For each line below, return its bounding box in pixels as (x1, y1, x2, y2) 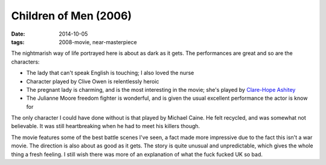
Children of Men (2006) (11, 9, 132, 22)
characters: (11, 58, 40, 65)
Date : (11, 30, 25, 37)
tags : (11, 38, 25, 45)
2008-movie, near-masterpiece (59, 38, 137, 45)
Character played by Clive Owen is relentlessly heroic (26, 77, 159, 85)
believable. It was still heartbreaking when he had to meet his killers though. (11, 123, 200, 130)
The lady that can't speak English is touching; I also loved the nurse (26, 70, 194, 77)
